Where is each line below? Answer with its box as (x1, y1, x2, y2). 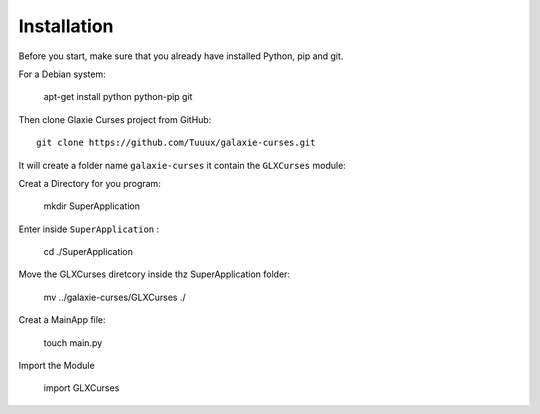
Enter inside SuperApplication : (18, 223, 160, 235)
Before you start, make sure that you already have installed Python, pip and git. (18, 50, 344, 62)
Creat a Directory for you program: (18, 177, 162, 189)
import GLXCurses (43, 382, 120, 394)
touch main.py (43, 336, 103, 349)
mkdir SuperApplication (43, 200, 140, 212)
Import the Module (18, 360, 95, 372)
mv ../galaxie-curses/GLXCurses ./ (43, 291, 187, 303)
